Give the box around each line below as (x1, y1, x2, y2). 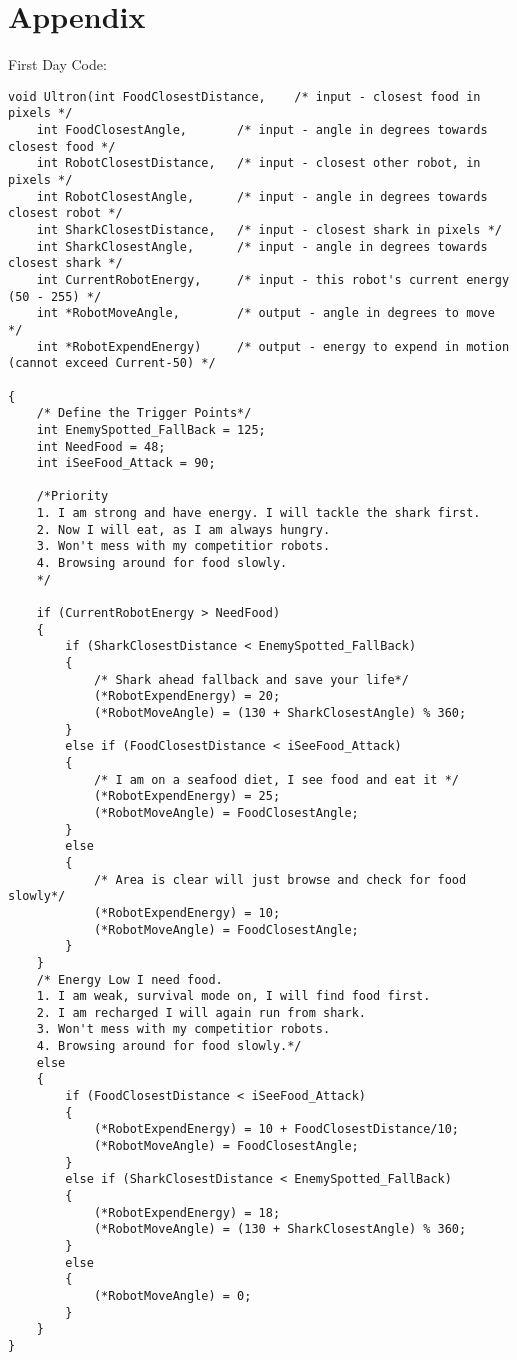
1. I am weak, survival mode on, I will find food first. (36, 989, 431, 1004)
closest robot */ (8, 206, 123, 221)
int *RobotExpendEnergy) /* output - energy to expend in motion (36, 339, 510, 354)
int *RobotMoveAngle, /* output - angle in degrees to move (36, 306, 495, 321)
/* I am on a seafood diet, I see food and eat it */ (93, 772, 460, 787)
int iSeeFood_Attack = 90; (36, 456, 216, 471)
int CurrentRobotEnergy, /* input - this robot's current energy (36, 272, 510, 287)
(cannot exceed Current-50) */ (8, 356, 216, 371)
